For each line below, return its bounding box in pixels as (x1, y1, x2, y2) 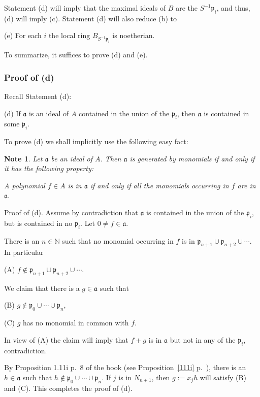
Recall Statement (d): (4, 90, 72, 101)
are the (176, 3, 198, 13)
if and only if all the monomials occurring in (90, 180, 229, 190)
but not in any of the (170, 334, 236, 345)
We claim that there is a (4, 282, 80, 293)
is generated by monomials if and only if (129, 153, 255, 163)
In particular (4, 247, 44, 257)
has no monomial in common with (23, 317, 129, 328)
